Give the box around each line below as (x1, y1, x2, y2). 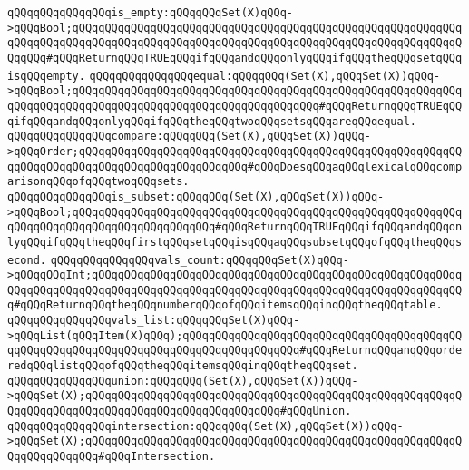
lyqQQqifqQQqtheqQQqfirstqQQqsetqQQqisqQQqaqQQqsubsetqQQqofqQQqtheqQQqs (7, 235, 463, 249)
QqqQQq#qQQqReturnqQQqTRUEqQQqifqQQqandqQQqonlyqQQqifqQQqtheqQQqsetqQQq (7, 51, 463, 64)
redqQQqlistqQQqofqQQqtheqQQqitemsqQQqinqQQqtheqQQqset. (7, 359, 358, 373)
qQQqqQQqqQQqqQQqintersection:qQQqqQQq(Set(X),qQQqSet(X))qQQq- (7, 419, 404, 433)
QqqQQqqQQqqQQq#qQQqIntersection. (7, 450, 216, 464)
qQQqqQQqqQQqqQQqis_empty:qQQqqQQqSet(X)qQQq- (7, 6, 293, 19)
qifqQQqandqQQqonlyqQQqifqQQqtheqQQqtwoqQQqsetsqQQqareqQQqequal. (7, 114, 417, 128)
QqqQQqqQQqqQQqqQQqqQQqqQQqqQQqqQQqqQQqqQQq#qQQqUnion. (7, 405, 352, 418)
